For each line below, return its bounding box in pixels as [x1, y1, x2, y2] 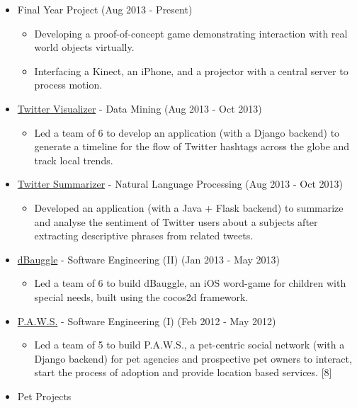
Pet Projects [17, 388, 72, 403]
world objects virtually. [34, 40, 135, 55]
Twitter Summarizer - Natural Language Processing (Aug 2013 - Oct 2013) [17, 176, 344, 191]
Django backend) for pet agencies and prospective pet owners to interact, [34, 351, 352, 365]
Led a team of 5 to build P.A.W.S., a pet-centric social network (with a [34, 337, 345, 352]
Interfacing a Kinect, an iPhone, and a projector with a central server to [34, 63, 348, 78]
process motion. [34, 77, 103, 92]
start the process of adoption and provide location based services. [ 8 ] [34, 365, 332, 380]
